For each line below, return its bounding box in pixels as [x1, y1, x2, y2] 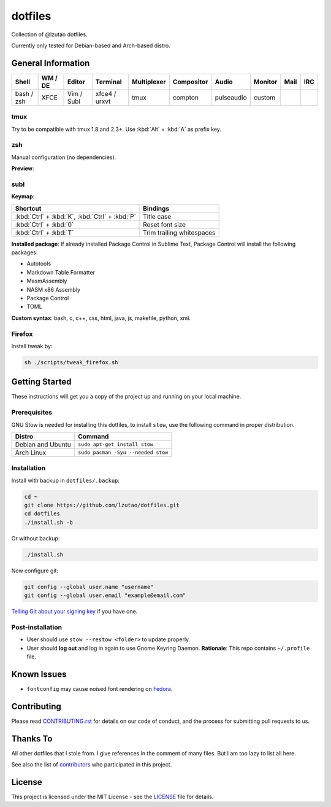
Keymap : [11, 193, 35, 200]
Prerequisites [11, 408, 52, 417]
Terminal [95, 77, 122, 86]
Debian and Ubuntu [15, 440, 72, 448]
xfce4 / [95, 89, 116, 98]
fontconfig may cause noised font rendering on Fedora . [26, 685, 173, 692]
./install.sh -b [24, 519, 74, 526]
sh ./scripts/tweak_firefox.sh [24, 359, 119, 365]
